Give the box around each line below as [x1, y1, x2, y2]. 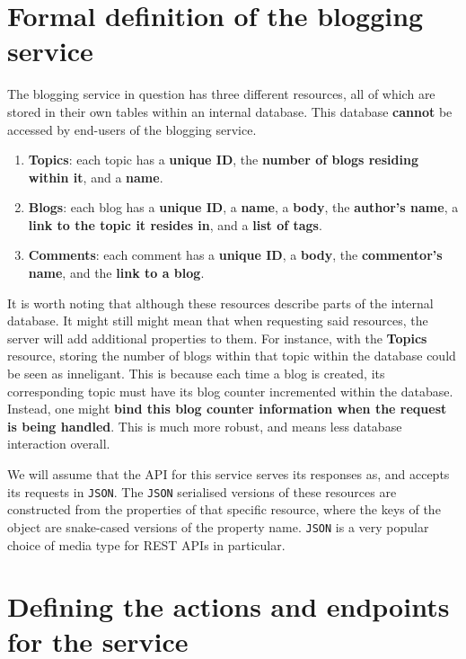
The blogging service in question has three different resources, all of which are [7, 85, 435, 103]
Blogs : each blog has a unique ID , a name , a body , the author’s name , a [28, 198, 459, 217]
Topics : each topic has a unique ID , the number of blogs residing [28, 150, 418, 169]
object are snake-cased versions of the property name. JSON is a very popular [7, 517, 429, 536]
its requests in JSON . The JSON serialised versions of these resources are [7, 482, 397, 501]
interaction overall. [7, 434, 110, 453]
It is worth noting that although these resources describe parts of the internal [7, 293, 434, 312]
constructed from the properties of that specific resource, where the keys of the [7, 500, 441, 519]
